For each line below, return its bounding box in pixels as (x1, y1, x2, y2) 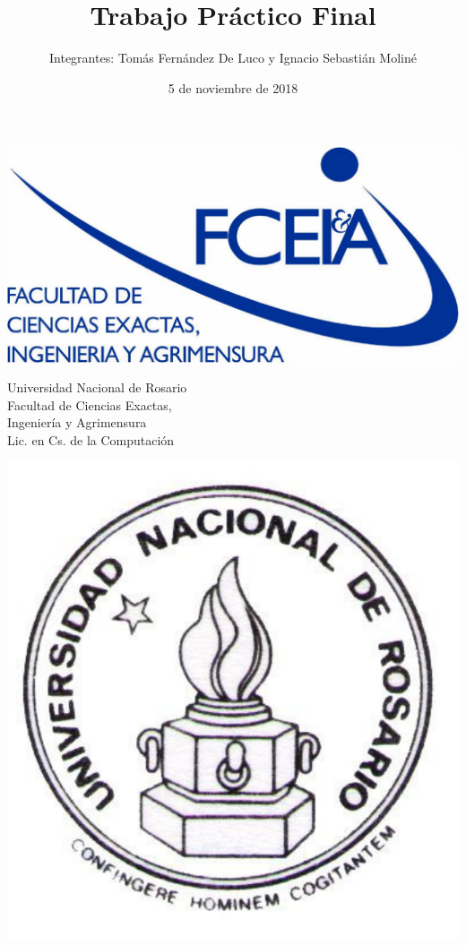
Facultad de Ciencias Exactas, (7, 395, 172, 414)
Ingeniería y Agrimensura (7, 413, 147, 432)
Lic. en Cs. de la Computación (7, 430, 175, 449)
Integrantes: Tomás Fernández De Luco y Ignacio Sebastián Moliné (49, 48, 417, 67)
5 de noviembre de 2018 (168, 78, 298, 97)
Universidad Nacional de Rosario (7, 378, 187, 397)
